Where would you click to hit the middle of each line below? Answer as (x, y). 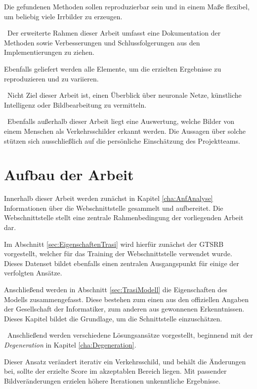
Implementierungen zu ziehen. (49, 52)
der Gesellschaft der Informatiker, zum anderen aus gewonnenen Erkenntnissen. (124, 309)
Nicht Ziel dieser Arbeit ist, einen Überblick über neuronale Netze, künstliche (124, 95)
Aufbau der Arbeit (69, 175)
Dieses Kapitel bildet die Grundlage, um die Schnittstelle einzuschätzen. (113, 318)
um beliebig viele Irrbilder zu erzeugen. (63, 16)
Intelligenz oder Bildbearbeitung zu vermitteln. (75, 104)
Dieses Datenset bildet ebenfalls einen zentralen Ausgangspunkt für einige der (122, 263)
